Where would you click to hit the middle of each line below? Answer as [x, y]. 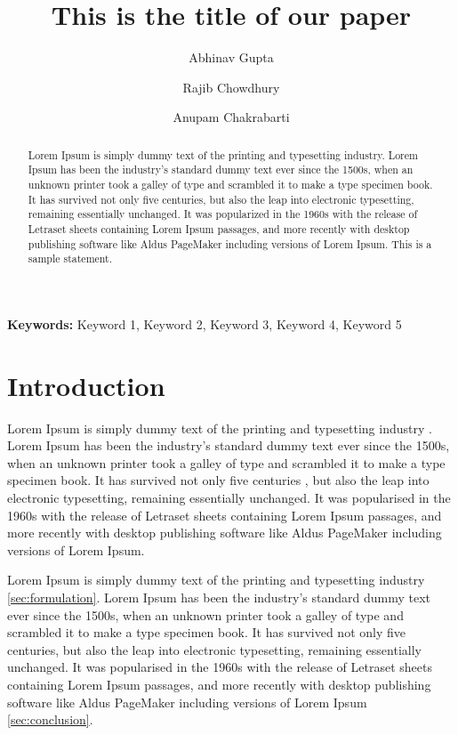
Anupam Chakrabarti [231, 117]
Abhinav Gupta [231, 57]
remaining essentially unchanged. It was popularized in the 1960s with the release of [223, 214]
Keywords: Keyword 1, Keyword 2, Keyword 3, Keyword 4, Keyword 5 [205, 323]
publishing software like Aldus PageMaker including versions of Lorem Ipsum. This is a [230, 243]
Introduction [86, 385]
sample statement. [70, 258]
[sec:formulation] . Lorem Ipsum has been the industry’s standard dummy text [219, 598]
